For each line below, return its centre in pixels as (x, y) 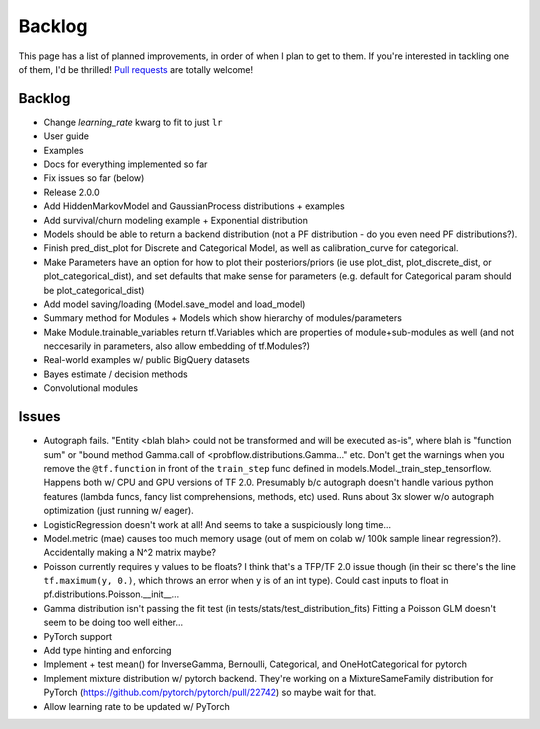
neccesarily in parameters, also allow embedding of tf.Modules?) (176, 346)
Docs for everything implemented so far (125, 164)
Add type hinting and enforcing (107, 651)
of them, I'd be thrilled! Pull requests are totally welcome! (136, 69)
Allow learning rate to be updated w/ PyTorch (136, 706)
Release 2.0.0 (71, 192)
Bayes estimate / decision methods (116, 374)
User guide (66, 136)
